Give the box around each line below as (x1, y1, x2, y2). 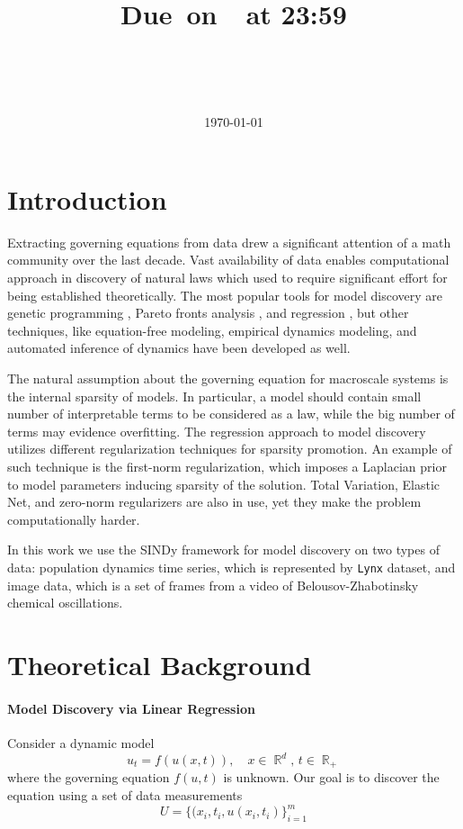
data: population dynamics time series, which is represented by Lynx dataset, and (7, 557, 456, 576)
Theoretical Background (7, 645, 312, 682)
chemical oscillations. (7, 593, 123, 612)
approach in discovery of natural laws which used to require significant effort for (7, 268, 448, 286)
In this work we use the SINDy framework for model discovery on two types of (7, 540, 440, 559)
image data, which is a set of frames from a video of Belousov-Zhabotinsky (7, 575, 419, 594)
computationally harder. (7, 509, 140, 528)
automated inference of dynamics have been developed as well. (7, 338, 351, 357)
